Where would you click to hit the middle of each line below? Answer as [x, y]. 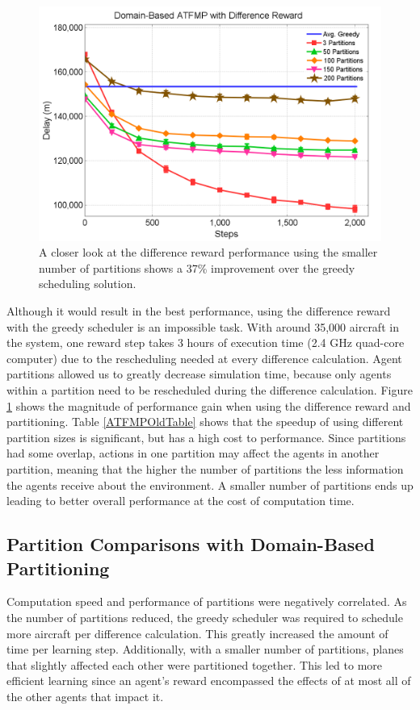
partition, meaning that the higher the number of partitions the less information [205, 468]
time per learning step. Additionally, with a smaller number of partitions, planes [205, 649]
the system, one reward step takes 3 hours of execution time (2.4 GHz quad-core [206, 342]
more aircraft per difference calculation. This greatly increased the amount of [197, 633]
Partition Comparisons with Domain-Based [191, 544]
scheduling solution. [88, 284]
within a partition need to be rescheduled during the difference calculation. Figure [210, 390]
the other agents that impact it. [85, 696]
